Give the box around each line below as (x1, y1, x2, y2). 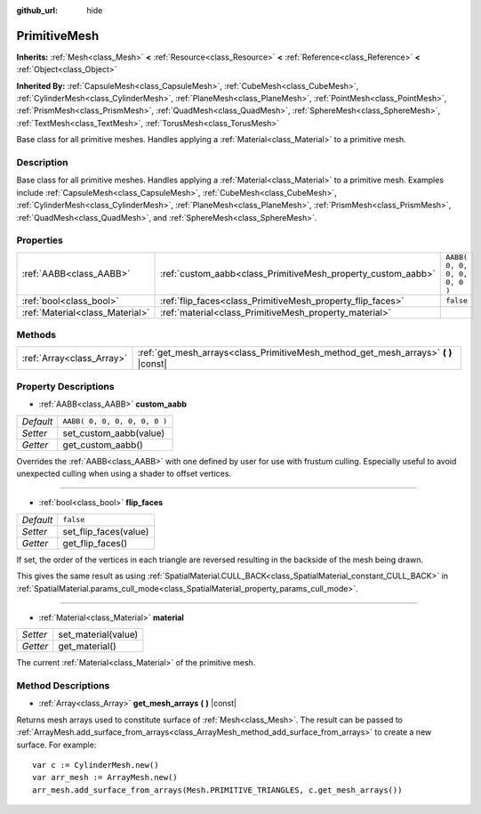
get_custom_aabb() (62, 439, 144, 451)
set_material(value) (58, 628, 139, 641)
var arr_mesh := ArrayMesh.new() (32, 772, 178, 783)
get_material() (58, 641, 117, 653)
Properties (16, 234, 64, 246)
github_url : (16, 5, 58, 15)
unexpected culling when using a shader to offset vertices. (16, 468, 231, 479)
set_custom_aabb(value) (62, 427, 165, 439)
